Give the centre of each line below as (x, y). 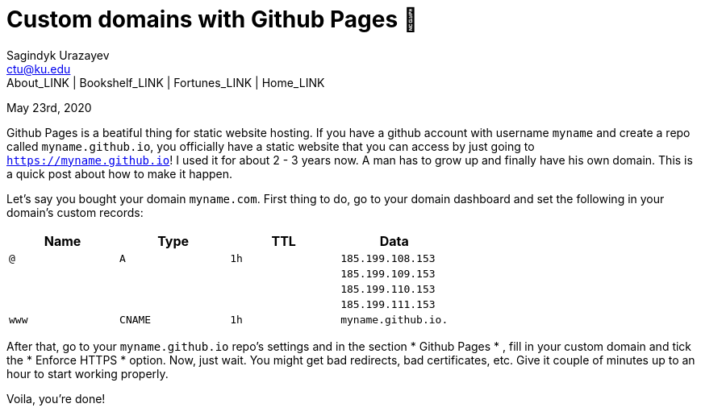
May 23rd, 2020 (49, 107)
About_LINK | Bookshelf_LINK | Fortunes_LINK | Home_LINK (166, 82)
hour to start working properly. (88, 373)
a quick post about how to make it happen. (119, 173)
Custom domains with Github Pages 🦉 (213, 19)
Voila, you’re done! (56, 398)
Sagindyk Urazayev (58, 55)
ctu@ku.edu (39, 69)
